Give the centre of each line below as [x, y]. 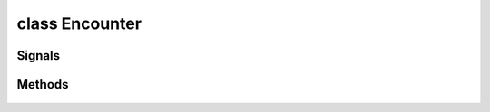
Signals [39, 56]
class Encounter [79, 23]
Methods [43, 84]
